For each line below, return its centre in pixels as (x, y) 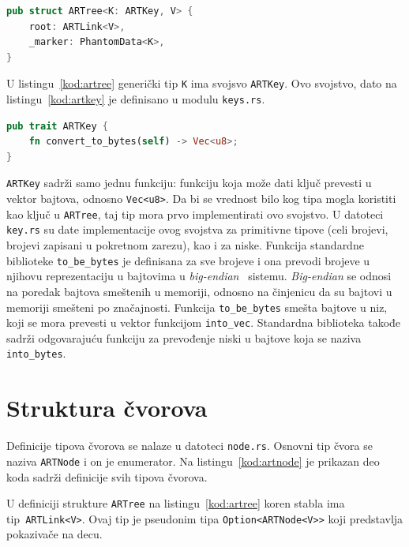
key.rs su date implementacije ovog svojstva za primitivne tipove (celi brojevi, (197, 229)
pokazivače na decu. (54, 534)
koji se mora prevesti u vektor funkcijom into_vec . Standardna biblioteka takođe (204, 322)
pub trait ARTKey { (57, 126)
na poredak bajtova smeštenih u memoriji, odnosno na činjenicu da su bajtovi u (199, 291)
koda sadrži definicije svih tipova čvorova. (107, 476)
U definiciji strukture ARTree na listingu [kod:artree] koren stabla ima (176, 503)
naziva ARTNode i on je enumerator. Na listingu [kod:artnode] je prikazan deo (193, 461)
